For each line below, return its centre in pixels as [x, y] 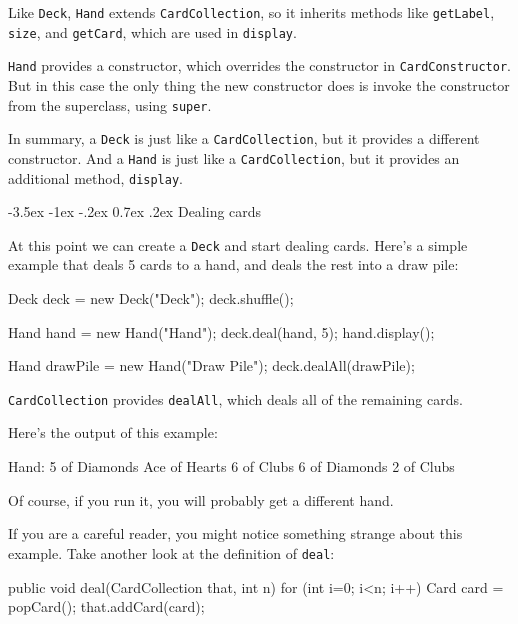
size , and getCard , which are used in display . [152, 31]
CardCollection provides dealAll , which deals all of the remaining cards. [235, 398]
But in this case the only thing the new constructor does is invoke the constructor [259, 84]
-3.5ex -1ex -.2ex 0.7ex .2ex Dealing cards [135, 211]
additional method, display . [96, 177]
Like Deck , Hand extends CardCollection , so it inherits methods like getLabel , [251, 12]
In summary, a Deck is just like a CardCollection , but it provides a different [244, 138]
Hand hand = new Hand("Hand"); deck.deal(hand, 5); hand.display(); [221, 331]
